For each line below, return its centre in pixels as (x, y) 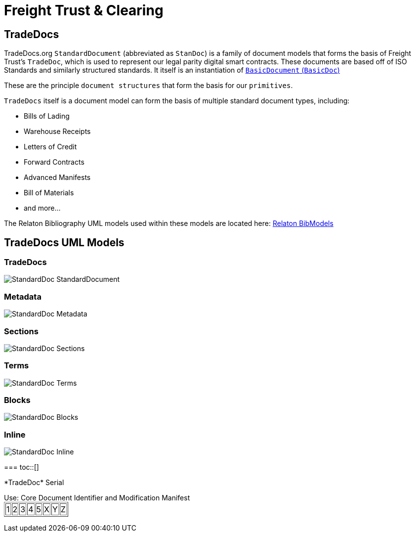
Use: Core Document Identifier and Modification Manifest (97, 498)
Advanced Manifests (57, 178)
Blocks (17, 400)
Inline (15, 434)
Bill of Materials (49, 193)
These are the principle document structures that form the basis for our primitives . (148, 86)
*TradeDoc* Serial (34, 483)
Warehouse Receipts (57, 132)
